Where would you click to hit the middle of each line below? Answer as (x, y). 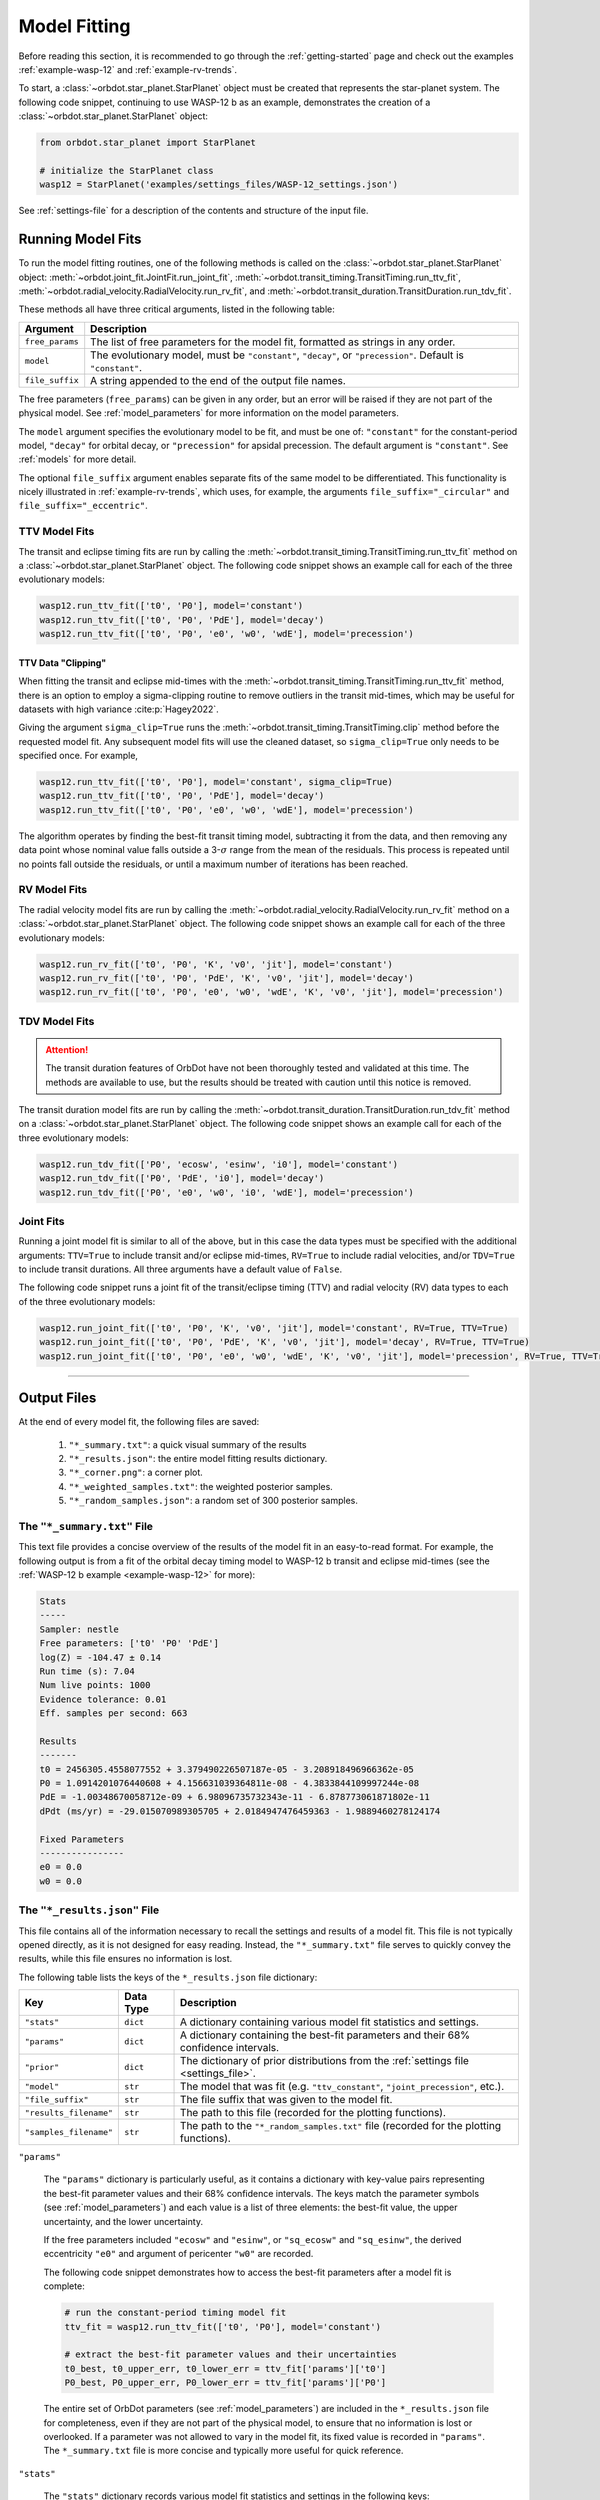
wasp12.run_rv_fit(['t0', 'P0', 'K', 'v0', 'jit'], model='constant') (216, 964)
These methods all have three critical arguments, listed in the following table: (176, 309)
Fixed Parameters (82, 1839)
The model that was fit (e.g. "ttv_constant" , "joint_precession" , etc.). (342, 2087)
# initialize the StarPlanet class (126, 170)
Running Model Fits (80, 239)
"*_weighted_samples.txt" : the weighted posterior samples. (201, 1486)
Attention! (67, 1049)
